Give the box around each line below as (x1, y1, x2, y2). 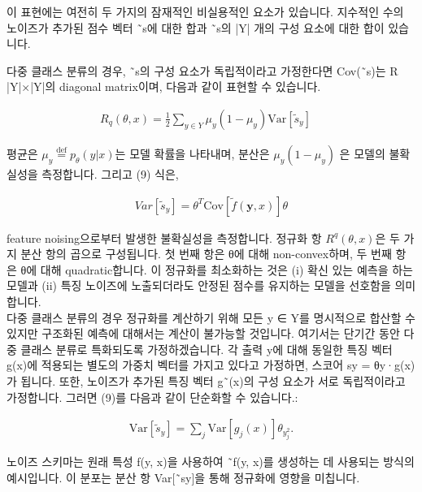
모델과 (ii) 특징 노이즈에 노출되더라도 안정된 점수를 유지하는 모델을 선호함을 (7, 277, 391, 294)
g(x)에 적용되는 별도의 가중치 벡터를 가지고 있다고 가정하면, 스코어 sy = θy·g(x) (7, 356, 415, 373)
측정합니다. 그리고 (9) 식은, (41, 166, 179, 182)
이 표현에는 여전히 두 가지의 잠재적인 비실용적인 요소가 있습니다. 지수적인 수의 (7, 3, 404, 19)
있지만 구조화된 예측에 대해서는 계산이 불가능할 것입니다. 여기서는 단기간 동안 (7, 325, 400, 342)
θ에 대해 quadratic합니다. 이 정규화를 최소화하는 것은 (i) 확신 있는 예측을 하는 (20, 261, 413, 278)
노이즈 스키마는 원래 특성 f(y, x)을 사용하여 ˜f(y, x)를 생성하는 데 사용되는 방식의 (7, 452, 415, 469)
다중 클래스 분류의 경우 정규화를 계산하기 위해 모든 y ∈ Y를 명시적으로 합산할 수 (7, 309, 415, 326)
